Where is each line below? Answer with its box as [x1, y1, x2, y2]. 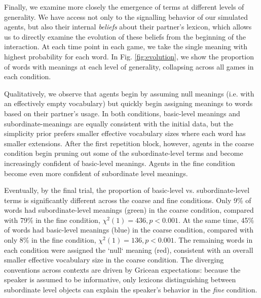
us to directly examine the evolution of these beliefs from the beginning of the [4, 31, 246, 42]
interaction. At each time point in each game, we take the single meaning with [4, 41, 247, 52]
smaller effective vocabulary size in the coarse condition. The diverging [4, 254, 224, 265]
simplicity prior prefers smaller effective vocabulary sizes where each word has [4, 128, 246, 139]
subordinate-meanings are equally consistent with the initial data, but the [4, 118, 234, 128]
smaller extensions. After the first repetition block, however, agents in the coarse [4, 138, 254, 148]
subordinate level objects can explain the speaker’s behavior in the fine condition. [4, 284, 257, 295]
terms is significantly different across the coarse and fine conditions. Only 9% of [4, 194, 251, 205]
